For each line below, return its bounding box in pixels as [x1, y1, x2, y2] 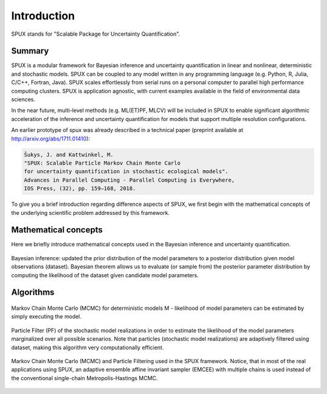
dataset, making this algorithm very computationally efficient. [11, 344, 164, 351]
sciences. [11, 96, 36, 103]
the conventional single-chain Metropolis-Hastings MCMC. [11, 374, 158, 381]
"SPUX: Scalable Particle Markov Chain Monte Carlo [24, 159, 181, 166]
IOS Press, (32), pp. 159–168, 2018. [24, 185, 136, 192]
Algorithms [11, 287, 54, 298]
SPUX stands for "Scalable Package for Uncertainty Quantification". [11, 30, 180, 38]
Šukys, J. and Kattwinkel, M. [24, 151, 114, 158]
